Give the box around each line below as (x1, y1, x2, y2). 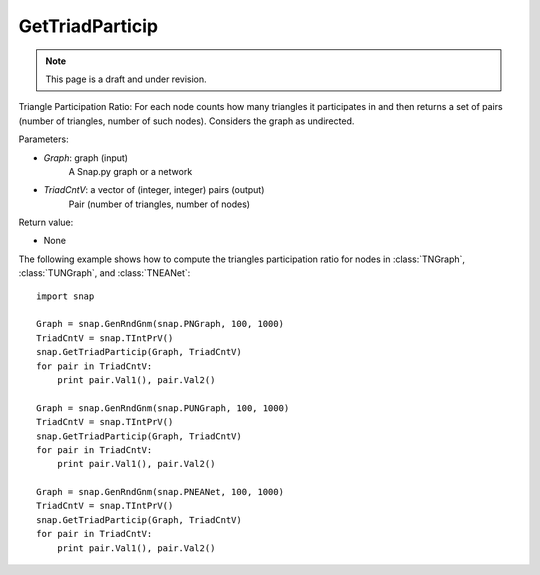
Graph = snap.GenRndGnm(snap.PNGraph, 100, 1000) (36, 318, 285, 330)
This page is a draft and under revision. (45, 73, 207, 85)
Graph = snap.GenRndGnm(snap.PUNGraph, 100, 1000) (36, 402, 290, 414)
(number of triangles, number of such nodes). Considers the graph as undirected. (18, 115, 355, 127)
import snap (36, 290, 95, 302)
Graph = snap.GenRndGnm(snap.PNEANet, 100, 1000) (36, 486, 285, 498)
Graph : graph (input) (43, 151, 129, 164)
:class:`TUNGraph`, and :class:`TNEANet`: (18, 267, 191, 279)
